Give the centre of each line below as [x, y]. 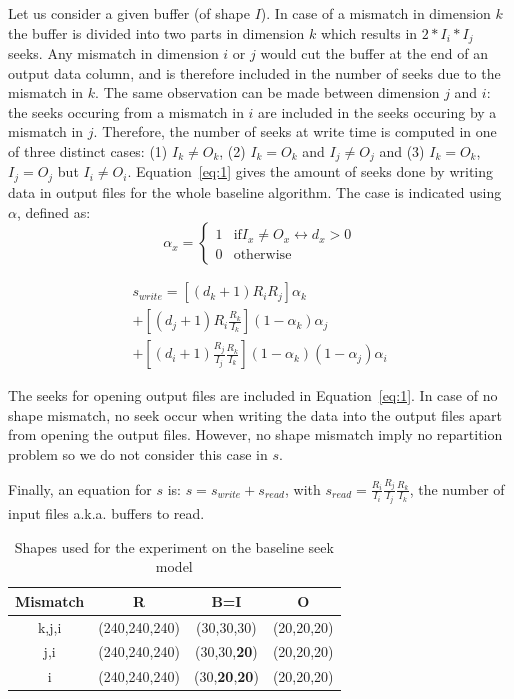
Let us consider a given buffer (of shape [129, 13]
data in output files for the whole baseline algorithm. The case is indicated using [255, 191]
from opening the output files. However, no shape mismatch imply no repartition [255, 434]
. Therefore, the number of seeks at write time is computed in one [295, 131]
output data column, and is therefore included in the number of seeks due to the [254, 72]
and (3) [402, 151]
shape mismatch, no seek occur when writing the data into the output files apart [255, 414]
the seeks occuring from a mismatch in [126, 111]
